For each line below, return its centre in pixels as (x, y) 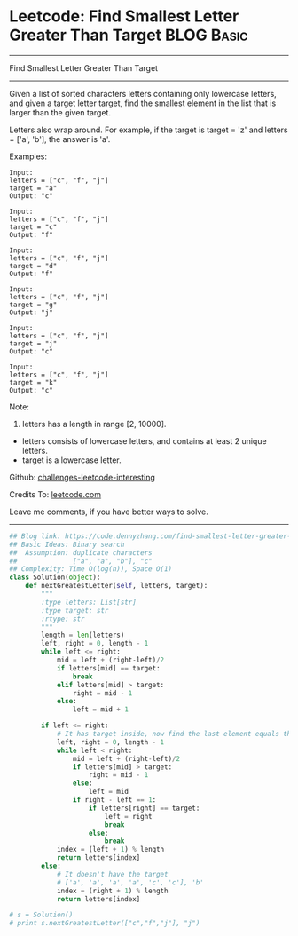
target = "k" (33, 382)
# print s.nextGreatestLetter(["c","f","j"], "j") (105, 924)
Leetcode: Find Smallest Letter (124, 16)
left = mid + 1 (100, 710)
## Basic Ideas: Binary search (67, 544)
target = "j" (33, 344)
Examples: (28, 156)
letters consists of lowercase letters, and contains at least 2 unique (145, 440)
